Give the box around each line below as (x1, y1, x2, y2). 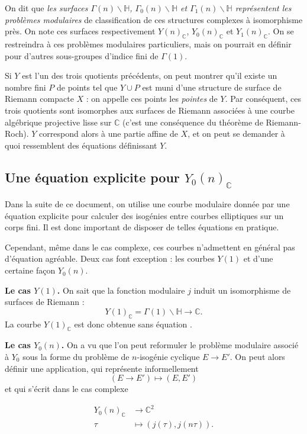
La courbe (5, 317, 41, 330)
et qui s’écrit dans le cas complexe (5, 382, 128, 395)
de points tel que (56, 81, 118, 93)
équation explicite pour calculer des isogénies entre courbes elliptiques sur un (5, 209, 284, 221)
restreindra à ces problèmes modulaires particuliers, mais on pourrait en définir (5, 37, 292, 50)
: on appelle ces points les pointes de (86, 92, 218, 105)
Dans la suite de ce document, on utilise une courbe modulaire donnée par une (5, 198, 290, 210)
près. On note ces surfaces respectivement (5, 25, 156, 37)
